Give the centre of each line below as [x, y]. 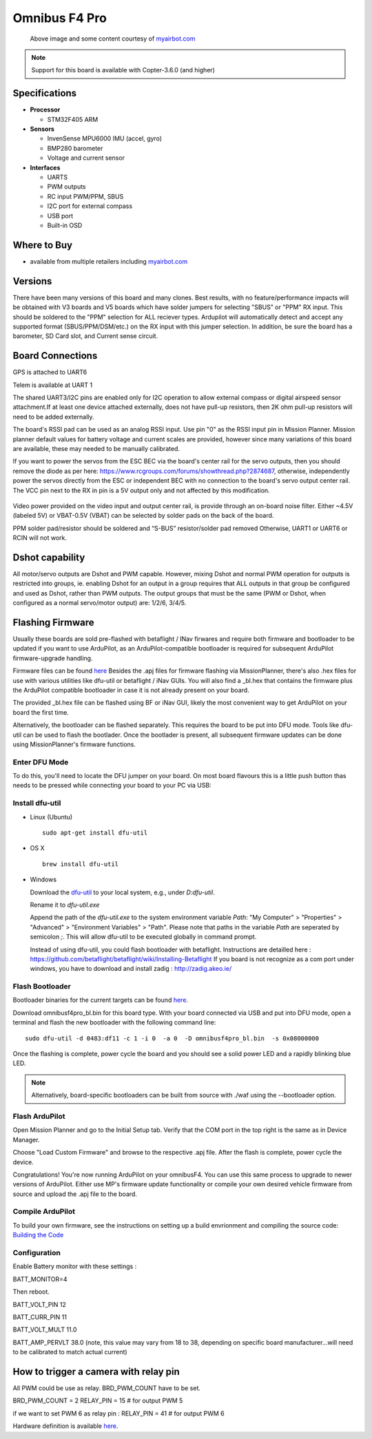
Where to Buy [42, 245]
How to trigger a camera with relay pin [96, 1371]
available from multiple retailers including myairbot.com [109, 261]
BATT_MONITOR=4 [40, 1279]
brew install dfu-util [81, 864]
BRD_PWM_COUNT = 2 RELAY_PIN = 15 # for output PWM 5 [98, 1400]
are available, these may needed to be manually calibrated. [96, 448]
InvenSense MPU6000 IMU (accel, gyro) [104, 138]
